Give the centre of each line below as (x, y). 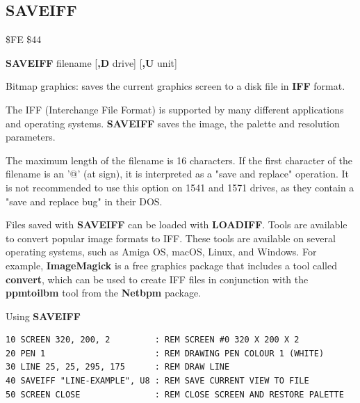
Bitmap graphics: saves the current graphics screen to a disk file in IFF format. (175, 86)
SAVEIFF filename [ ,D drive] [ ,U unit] (91, 62)
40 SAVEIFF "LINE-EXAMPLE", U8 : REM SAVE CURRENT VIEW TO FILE (157, 381)
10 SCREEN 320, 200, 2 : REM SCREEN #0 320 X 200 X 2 (153, 340)
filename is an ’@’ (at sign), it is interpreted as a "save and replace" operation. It (177, 174)
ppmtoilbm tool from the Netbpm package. (104, 293)
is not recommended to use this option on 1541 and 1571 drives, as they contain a (180, 187)
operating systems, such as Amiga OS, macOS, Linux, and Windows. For (161, 252)
